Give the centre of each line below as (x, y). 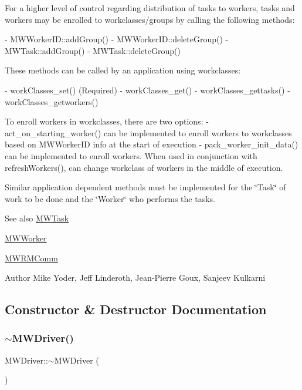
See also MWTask (37, 218)
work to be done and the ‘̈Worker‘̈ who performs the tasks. (110, 198)
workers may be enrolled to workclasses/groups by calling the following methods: (150, 19)
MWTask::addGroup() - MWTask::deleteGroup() (93, 50)
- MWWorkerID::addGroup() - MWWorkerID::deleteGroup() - (117, 39)
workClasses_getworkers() (52, 101)
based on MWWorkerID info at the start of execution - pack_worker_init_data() (152, 144)
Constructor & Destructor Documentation (136, 309)
